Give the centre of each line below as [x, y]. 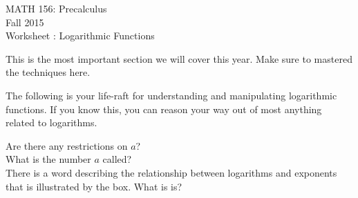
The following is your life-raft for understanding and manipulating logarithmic [171, 95]
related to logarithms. [51, 122]
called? [117, 159]
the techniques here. [48, 72]
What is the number [48, 159]
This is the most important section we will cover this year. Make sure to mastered [179, 58]
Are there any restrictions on [67, 145]
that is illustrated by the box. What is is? [94, 186]
